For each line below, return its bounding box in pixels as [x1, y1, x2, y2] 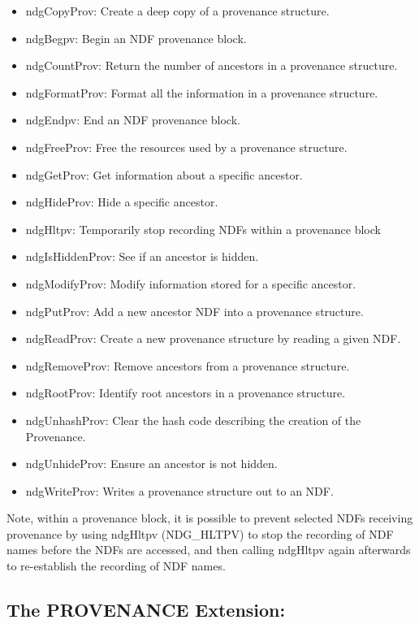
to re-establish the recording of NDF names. [6, 557, 226, 574]
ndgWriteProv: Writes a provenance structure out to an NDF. [25, 482, 334, 499]
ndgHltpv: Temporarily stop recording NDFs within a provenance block [25, 220, 381, 237]
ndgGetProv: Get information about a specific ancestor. [25, 166, 303, 183]
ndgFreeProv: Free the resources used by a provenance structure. [25, 138, 348, 155]
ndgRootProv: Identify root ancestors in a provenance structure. [25, 384, 346, 401]
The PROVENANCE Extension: [6, 597, 286, 622]
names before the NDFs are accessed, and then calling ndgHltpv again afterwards [6, 541, 411, 558]
